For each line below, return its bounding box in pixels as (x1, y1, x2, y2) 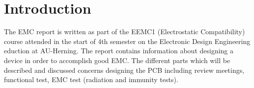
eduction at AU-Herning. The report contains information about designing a (4, 45, 234, 56)
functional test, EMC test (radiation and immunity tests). (4, 74, 178, 85)
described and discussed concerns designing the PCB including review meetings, (4, 65, 245, 75)
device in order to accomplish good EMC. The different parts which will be (4, 55, 230, 65)
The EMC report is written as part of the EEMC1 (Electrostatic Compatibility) (4, 26, 245, 37)
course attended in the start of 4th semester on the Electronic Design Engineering (4, 36, 251, 46)
